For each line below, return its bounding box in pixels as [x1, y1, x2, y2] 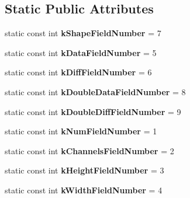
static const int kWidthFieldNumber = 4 [5, 183, 163, 196]
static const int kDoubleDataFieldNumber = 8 [5, 85, 186, 98]
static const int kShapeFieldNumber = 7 [5, 27, 161, 39]
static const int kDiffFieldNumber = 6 [5, 66, 152, 78]
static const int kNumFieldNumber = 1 [5, 125, 157, 137]
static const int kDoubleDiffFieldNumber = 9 [5, 105, 181, 117]
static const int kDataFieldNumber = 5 [5, 46, 157, 58]
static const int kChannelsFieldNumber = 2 [5, 144, 174, 157]
